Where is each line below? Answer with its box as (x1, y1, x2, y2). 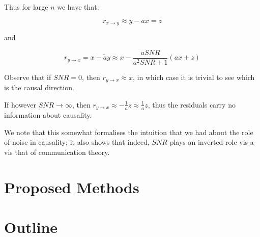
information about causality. (4, 110, 92, 120)
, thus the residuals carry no (148, 99, 236, 110)
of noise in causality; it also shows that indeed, (4, 137, 150, 147)
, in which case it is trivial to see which (132, 71, 255, 82)
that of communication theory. (15, 146, 110, 157)
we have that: (57, 2, 99, 12)
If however (4, 99, 37, 110)
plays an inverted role (169, 137, 237, 147)
